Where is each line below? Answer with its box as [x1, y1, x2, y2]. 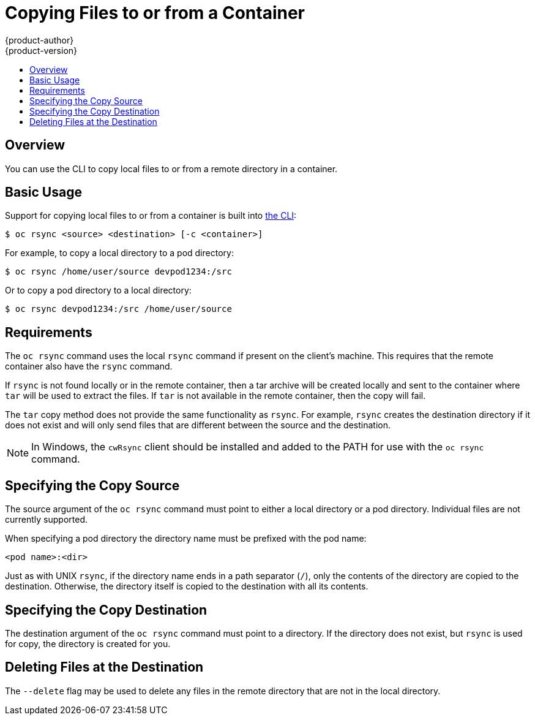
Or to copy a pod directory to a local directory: [5, 285, 192, 296]
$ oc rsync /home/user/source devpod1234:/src [5, 267, 232, 277]
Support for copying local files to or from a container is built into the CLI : [5, 210, 297, 221]
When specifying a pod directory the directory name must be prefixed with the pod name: [5, 533, 367, 544]
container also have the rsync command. [5, 361, 173, 372]
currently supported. [5, 514, 88, 525]
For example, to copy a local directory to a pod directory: [5, 248, 234, 259]
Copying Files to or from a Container [5, 2, 305, 23]
